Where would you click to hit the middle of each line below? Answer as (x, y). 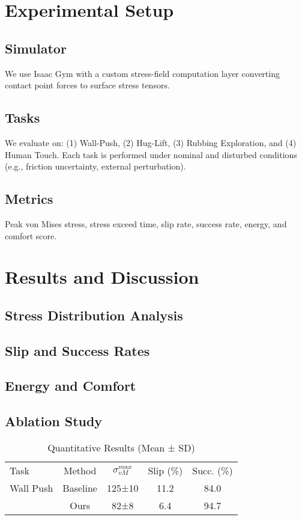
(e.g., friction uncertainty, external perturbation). (95, 166)
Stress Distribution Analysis (94, 315)
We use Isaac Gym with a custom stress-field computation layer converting (142, 73)
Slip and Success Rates (77, 350)
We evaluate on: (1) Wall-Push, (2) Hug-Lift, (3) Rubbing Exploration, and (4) (151, 142)
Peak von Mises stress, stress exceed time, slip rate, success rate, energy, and (146, 223)
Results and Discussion (102, 277)
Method (80, 471)
